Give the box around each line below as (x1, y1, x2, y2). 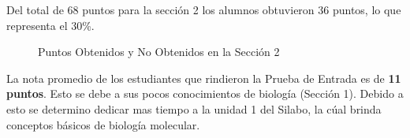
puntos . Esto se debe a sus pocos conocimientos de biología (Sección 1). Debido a (6, 85, 404, 102)
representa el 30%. (6, 17, 95, 33)
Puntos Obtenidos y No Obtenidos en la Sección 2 (38, 43, 280, 60)
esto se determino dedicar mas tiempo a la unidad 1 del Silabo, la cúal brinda (6, 100, 382, 117)
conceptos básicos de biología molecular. (6, 116, 200, 132)
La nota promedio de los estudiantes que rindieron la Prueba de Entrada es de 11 (6, 69, 401, 86)
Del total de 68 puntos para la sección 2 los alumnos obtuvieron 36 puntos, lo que (6, 2, 401, 17)
